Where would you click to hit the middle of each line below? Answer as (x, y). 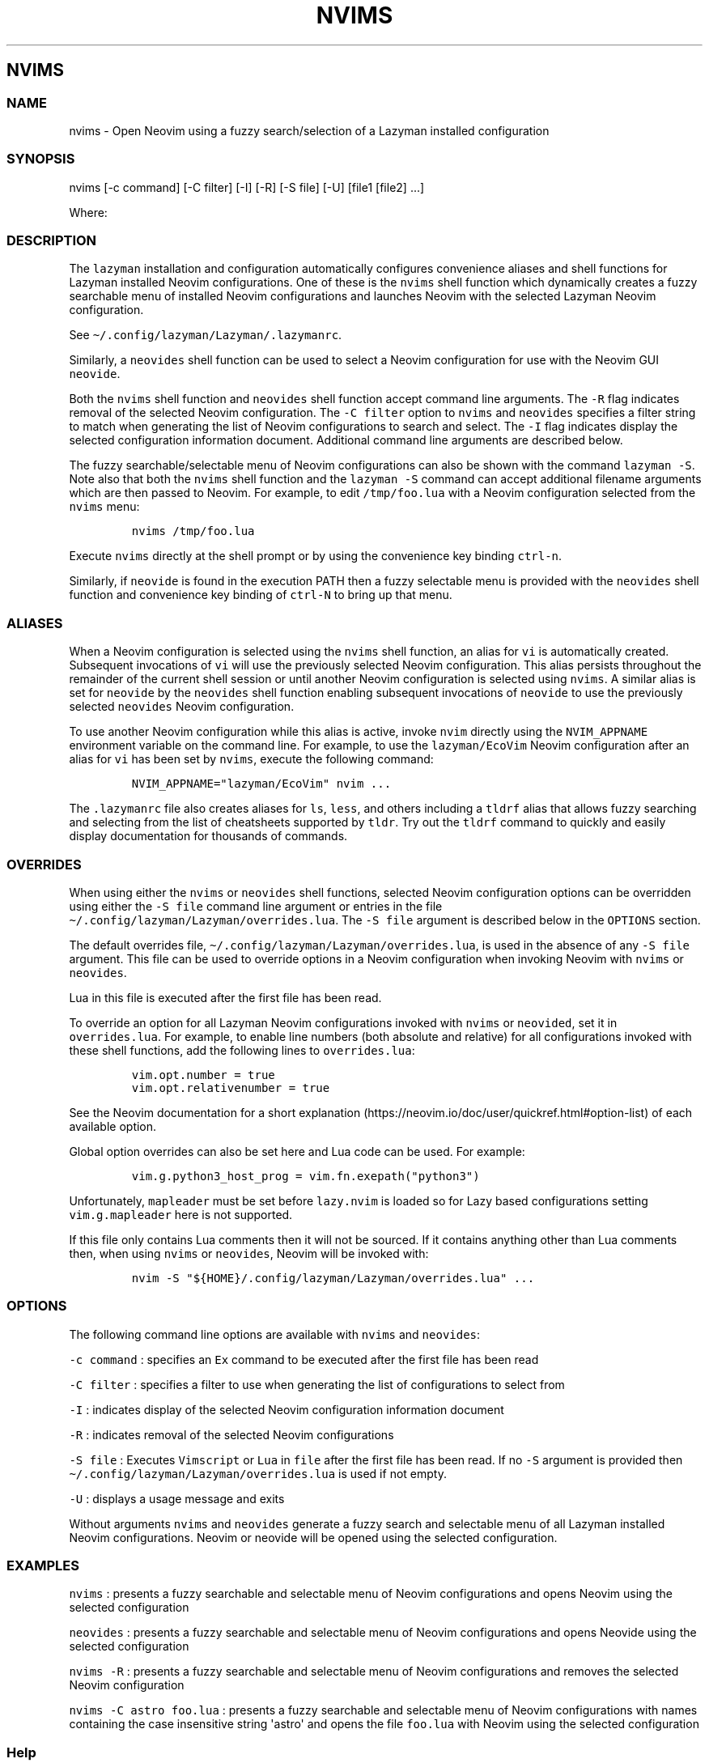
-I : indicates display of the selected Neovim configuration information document (287, 1409)
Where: (88, 212)
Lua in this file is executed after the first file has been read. (225, 997)
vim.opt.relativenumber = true (231, 1088)
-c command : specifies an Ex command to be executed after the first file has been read (304, 1359)
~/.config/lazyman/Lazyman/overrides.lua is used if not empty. (258, 1473)
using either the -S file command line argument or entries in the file (256, 906)
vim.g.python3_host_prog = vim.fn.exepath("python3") (306, 1176)
